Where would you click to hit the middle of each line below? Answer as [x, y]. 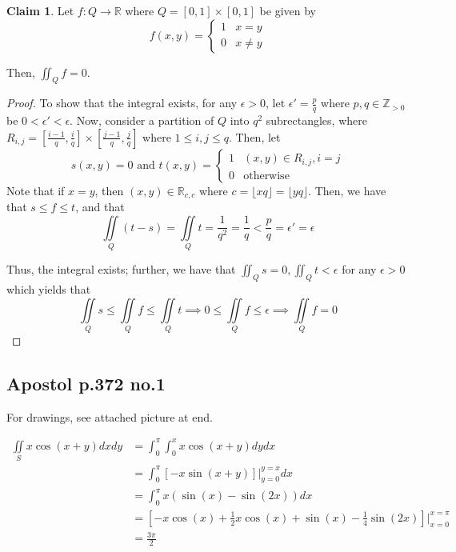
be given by [288, 10]
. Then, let [254, 136]
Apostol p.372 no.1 [86, 383]
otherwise [266, 176]
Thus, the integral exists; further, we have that [121, 269]
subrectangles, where [316, 120]
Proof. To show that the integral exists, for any [122, 103]
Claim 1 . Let [40, 10]
